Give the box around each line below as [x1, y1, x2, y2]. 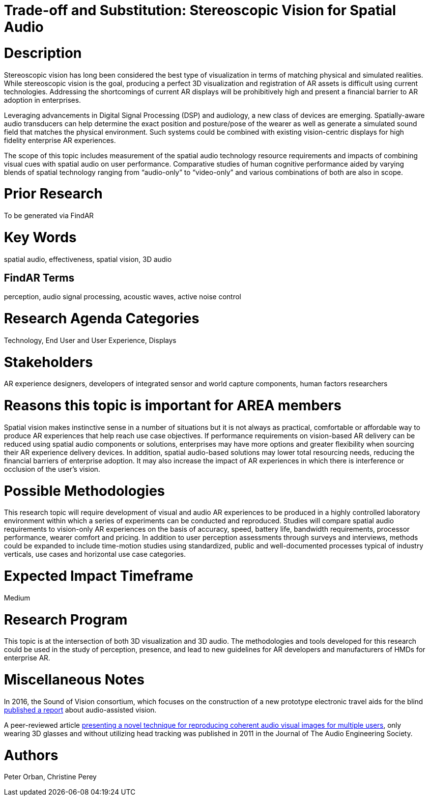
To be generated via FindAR [4, 211, 94, 220]
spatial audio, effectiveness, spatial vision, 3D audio [4, 255, 172, 263]
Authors [4, 746, 58, 764]
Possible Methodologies [4, 482, 165, 499]
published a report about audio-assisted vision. [4, 705, 157, 714]
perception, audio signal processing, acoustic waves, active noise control [4, 292, 241, 301]
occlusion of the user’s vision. [4, 464, 100, 473]
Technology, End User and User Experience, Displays [4, 336, 176, 344]
